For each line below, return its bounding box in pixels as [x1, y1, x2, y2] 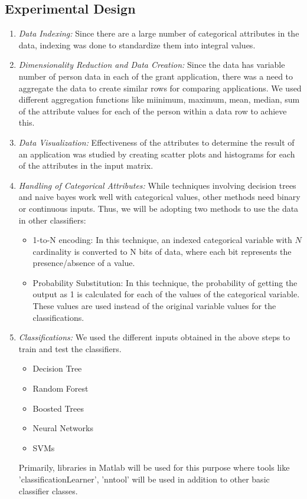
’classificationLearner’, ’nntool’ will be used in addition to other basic [18, 473, 270, 485]
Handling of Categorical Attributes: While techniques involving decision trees [18, 179, 296, 191]
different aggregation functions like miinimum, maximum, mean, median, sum [18, 93, 300, 106]
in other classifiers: [18, 214, 86, 226]
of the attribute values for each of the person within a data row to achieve [18, 104, 287, 117]
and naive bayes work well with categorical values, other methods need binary [18, 191, 301, 203]
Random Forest [32, 382, 89, 395]
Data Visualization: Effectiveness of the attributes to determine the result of [18, 136, 295, 148]
